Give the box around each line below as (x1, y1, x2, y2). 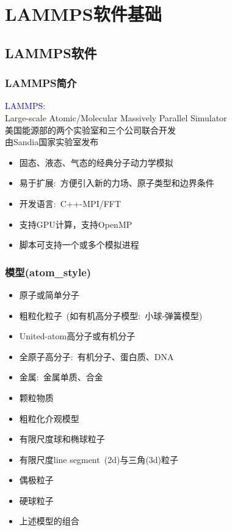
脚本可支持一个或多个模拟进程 (19, 238, 139, 251)
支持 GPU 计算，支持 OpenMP (19, 217, 132, 230)
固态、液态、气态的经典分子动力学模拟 (19, 156, 173, 168)
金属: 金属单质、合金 (19, 371, 103, 383)
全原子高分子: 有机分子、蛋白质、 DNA (19, 350, 174, 363)
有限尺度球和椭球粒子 (19, 432, 105, 445)
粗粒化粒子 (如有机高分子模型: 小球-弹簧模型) (19, 309, 203, 322)
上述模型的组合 (19, 514, 79, 527)
